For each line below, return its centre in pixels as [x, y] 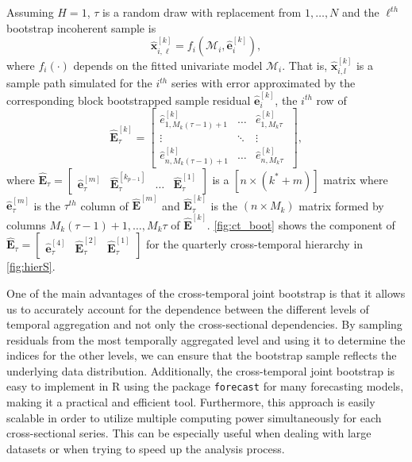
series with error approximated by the [263, 83]
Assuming [30, 12]
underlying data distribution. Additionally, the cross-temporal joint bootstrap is [201, 370]
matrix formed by [341, 205]
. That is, [305, 65]
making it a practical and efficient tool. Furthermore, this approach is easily [191, 402]
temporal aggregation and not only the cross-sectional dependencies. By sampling [204, 324]
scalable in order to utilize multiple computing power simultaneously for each [194, 417]
